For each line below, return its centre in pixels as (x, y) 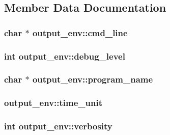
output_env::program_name (93, 79)
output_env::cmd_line (80, 32)
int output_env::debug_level (65, 56)
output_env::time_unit (53, 103)
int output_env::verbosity (58, 126)
